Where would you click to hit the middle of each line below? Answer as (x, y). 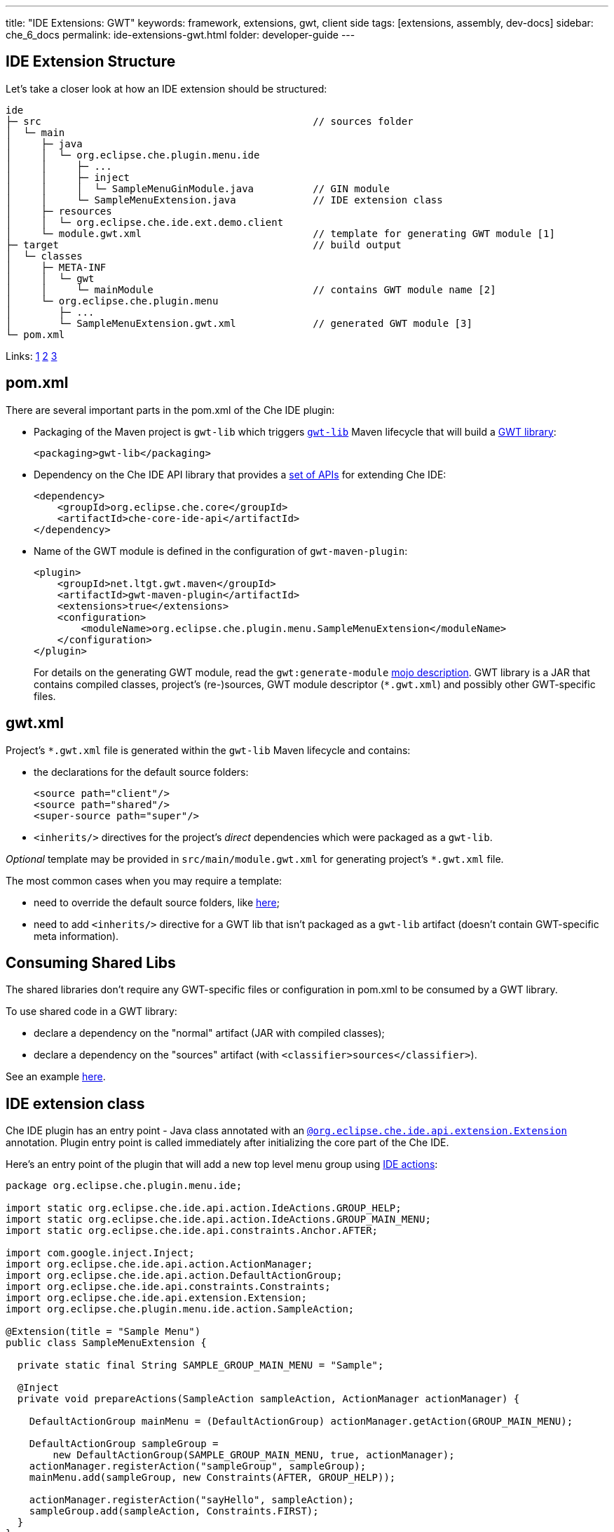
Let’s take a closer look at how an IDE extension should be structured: (166, 88)
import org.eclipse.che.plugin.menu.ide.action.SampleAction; (180, 1309)
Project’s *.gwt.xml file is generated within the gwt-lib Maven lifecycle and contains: (208, 750)
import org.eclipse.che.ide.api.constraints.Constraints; (168, 1287)
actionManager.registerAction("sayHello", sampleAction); (192, 1500)
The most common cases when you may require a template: (144, 880)
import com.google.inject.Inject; (100, 1253)
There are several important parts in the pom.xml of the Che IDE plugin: (170, 410)
